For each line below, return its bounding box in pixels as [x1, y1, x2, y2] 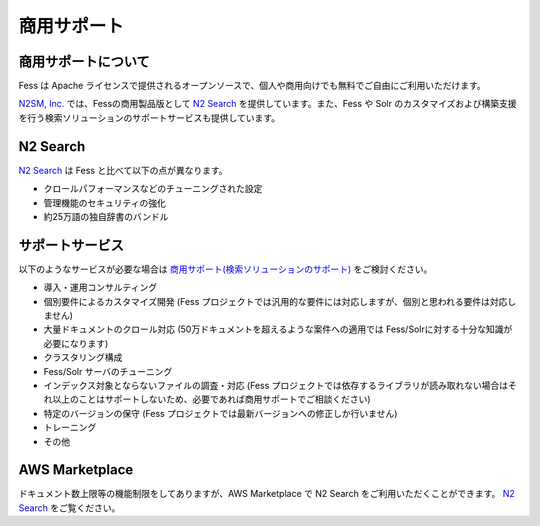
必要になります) [43, 337, 109, 349]
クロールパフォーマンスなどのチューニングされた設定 [43, 183, 263, 195]
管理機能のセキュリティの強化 [43, 196, 167, 209]
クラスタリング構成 [43, 351, 123, 364]
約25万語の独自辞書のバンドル [43, 210, 169, 222]
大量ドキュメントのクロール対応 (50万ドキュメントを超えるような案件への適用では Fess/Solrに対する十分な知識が [43, 323, 513, 335]
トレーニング [43, 421, 97, 434]
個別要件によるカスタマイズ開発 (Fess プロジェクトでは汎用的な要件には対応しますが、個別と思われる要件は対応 [43, 295, 508, 307]
